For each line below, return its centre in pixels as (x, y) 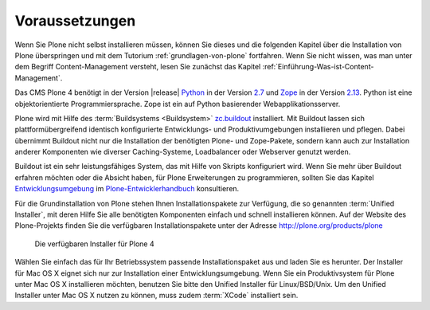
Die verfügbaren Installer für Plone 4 (94, 244)
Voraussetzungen (75, 21)
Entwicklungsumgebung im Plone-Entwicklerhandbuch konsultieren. (127, 189)
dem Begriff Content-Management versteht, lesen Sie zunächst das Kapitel (138, 67)
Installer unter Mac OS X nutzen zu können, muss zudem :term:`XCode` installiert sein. (156, 296)
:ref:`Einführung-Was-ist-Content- (318, 67)
